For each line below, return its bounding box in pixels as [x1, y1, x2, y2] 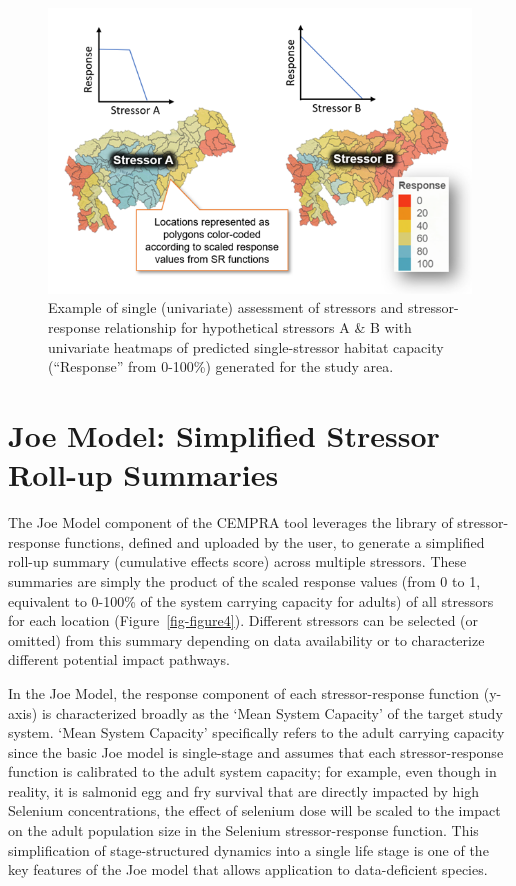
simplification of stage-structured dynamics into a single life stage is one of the [8, 839, 489, 860]
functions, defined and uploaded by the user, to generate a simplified [64, 531, 485, 552]
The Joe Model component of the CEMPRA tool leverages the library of [8, 512, 453, 533]
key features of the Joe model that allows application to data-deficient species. [8, 859, 488, 880]
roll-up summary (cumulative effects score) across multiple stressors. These [8, 551, 467, 572]
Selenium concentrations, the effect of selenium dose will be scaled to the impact [8, 800, 501, 821]
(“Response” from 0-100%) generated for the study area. [48, 356, 394, 377]
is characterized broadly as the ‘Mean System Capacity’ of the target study [41, 702, 503, 723]
